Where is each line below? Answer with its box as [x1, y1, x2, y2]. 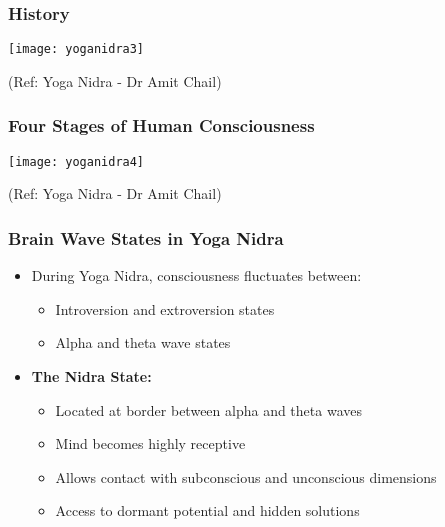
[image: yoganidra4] [8, 154, 145, 169]
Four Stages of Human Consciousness [8, 113, 315, 138]
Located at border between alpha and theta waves [55, 399, 362, 420]
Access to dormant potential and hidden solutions [55, 500, 360, 521]
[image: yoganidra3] [8, 42, 145, 57]
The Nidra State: [31, 365, 152, 386]
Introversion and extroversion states [55, 298, 275, 319]
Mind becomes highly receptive [55, 433, 246, 454]
